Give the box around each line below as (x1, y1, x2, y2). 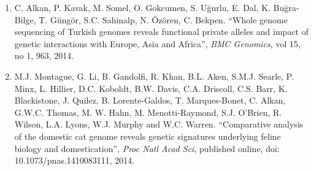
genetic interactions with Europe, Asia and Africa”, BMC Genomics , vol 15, (14, 37, 301, 50)
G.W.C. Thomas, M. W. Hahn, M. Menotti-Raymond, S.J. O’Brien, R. (14, 105, 282, 118)
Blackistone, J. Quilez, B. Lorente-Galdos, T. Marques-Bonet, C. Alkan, (14, 94, 286, 107)
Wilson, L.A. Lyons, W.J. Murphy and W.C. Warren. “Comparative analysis (14, 118, 304, 131)
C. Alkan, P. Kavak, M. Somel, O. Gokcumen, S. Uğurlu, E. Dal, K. (14, 1, 271, 13)
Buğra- (273, 1, 299, 13)
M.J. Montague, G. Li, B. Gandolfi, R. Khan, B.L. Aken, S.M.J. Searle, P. (14, 69, 294, 82)
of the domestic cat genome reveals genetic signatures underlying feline (14, 129, 281, 142)
